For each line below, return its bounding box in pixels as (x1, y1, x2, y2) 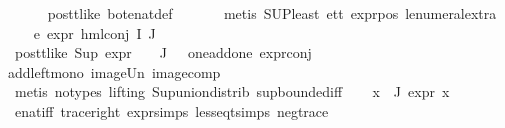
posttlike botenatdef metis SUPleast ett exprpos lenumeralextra (47, 3, 497, 23)
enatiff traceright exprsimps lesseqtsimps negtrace (14, 100, 329, 121)
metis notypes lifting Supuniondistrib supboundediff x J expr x (14, 81, 450, 102)
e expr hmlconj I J (33, 22, 156, 43)
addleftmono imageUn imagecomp (8, 61, 221, 82)
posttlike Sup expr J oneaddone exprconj (14, 42, 312, 63)
